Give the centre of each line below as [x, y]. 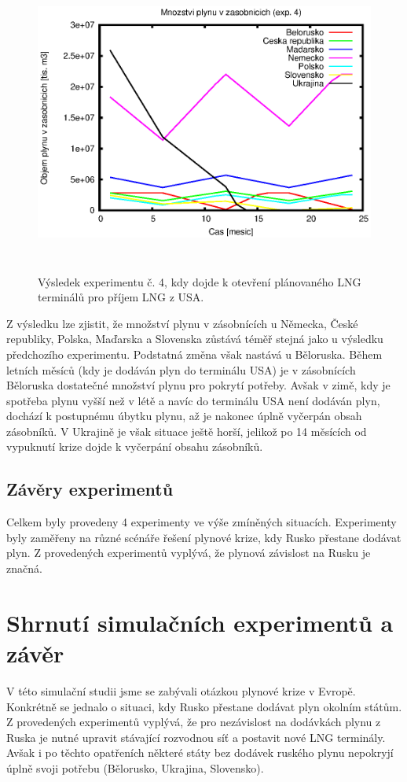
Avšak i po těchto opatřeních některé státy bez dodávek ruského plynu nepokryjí [200, 752]
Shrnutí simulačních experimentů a [200, 622]
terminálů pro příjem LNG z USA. [121, 297]
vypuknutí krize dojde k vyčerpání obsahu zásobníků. [135, 446]
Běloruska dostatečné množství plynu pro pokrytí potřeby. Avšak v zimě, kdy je [198, 385]
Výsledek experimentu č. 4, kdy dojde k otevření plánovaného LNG [200, 281]
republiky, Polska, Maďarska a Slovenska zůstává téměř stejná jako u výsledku [195, 339]
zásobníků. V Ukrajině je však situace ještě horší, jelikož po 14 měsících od [187, 431]
